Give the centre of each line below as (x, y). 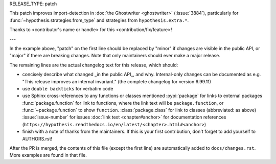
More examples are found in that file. (48, 155)
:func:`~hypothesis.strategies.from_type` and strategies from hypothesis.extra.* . (99, 20)
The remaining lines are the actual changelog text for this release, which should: (94, 65)
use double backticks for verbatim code (68, 88)
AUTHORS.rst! (37, 138)
